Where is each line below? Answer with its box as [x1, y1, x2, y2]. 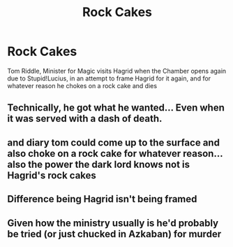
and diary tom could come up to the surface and [7, 136, 220, 148]
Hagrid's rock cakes [7, 169, 96, 181]
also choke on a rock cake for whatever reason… [7, 148, 223, 160]
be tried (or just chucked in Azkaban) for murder [7, 228, 222, 240]
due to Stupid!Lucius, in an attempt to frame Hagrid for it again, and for [7, 74, 211, 83]
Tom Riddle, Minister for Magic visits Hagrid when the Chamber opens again [7, 66, 227, 75]
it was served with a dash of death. [7, 113, 163, 125]
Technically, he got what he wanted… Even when [7, 102, 225, 114]
